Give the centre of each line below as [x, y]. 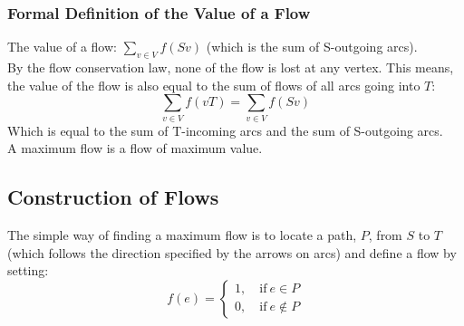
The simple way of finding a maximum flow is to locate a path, [182, 234]
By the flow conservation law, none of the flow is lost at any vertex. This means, [231, 67]
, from [385, 234]
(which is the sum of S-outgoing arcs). [312, 47]
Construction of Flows [113, 197]
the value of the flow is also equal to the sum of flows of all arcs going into [214, 85]
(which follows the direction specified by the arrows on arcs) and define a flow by [232, 252]
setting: [28, 270]
